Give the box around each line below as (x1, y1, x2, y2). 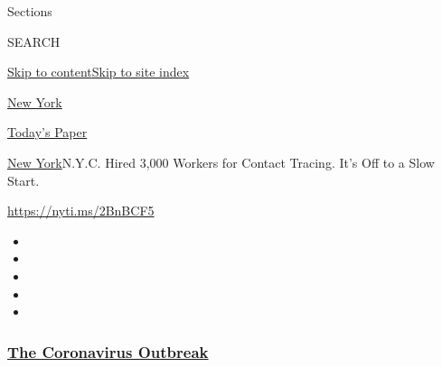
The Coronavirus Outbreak (7, 340, 209, 362)
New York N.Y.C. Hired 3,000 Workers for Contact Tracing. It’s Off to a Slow (7, 152, 435, 171)
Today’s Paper (7, 123, 88, 142)
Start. (7, 170, 40, 189)
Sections (7, 2, 52, 20)
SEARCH (7, 32, 61, 50)
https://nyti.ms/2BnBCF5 (7, 201, 155, 220)
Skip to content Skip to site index (7, 62, 190, 81)
